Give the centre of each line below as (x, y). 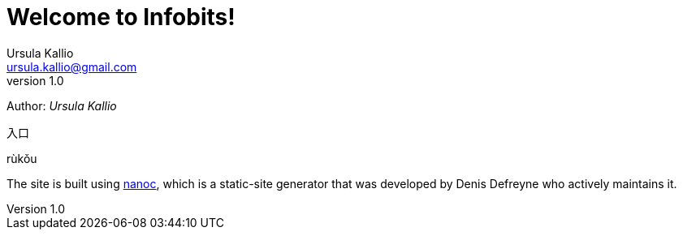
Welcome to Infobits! (121, 17)
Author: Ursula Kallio (62, 105)
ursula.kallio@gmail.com (72, 67)
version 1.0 (35, 80)
